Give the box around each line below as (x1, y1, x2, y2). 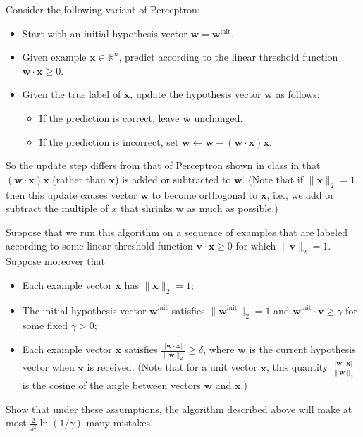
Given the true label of (22, 87, 121, 101)
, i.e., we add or (266, 187, 334, 202)
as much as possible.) (187, 201, 278, 216)
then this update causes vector (6, 187, 137, 202)
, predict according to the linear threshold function (118, 49, 338, 64)
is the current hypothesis (249, 342, 356, 357)
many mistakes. (86, 415, 153, 430)
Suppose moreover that (6, 254, 105, 269)
